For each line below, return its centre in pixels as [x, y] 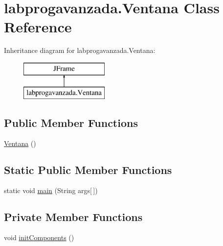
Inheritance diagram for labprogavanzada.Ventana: [80, 50]
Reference [38, 27]
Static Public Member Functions [88, 170]
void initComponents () [39, 237]
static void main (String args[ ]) [51, 190]
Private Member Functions [73, 217]
